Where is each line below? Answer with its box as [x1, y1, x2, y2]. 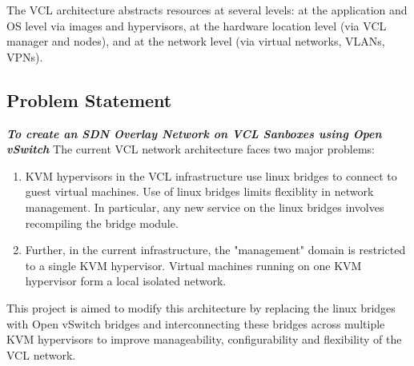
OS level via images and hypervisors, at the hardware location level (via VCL [6, 17, 387, 34]
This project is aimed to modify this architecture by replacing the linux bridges [6, 299, 396, 316]
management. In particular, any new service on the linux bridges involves [25, 198, 384, 215]
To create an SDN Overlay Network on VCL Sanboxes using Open [6, 125, 382, 141]
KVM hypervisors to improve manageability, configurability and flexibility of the [6, 331, 402, 348]
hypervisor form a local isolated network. [25, 273, 227, 289]
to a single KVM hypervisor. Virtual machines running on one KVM [25, 257, 362, 273]
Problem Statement [6, 87, 172, 112]
